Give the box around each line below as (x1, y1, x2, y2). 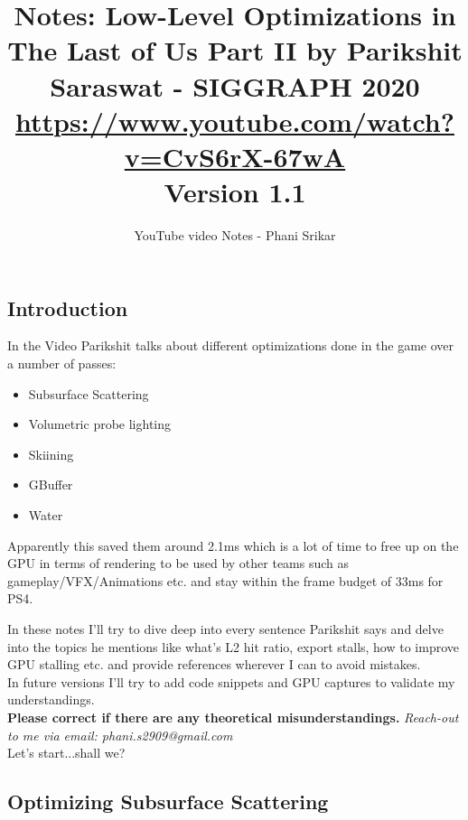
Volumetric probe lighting (28, 415, 172, 433)
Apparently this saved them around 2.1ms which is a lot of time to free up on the (7, 536, 459, 554)
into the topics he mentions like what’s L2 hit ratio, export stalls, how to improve (7, 637, 460, 656)
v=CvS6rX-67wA (124, 137, 346, 174)
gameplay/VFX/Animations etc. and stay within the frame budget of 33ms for (7, 571, 444, 590)
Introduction (7, 294, 128, 321)
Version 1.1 (164, 173, 306, 210)
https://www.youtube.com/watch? (15, 102, 454, 139)
